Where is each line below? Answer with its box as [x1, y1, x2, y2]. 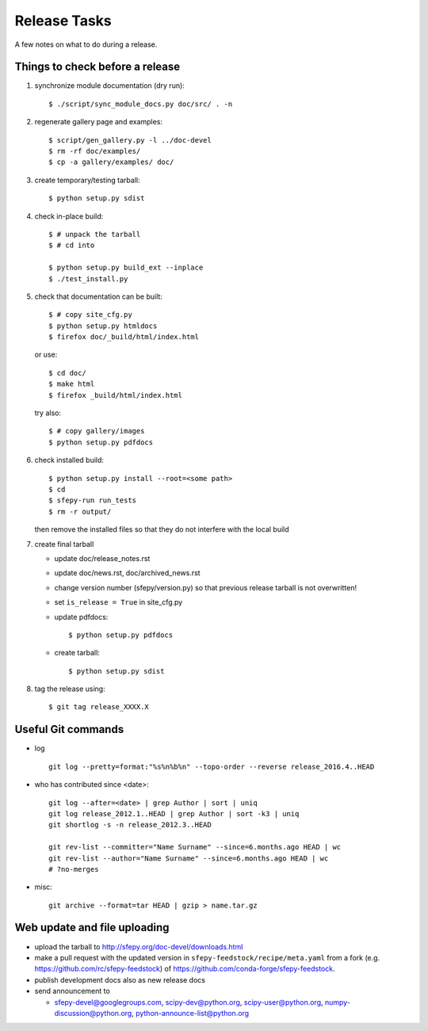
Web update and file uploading [14, 921, 170, 934]
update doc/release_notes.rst [54, 553, 151, 563]
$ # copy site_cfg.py [48, 310, 132, 319]
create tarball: [54, 648, 101, 658]
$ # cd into [48, 241, 95, 250]
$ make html [48, 380, 95, 388]
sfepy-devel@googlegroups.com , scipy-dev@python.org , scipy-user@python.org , [54, 997, 324, 1006]
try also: [34, 408, 61, 418]
